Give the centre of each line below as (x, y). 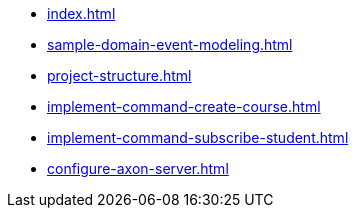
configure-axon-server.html (138, 168)
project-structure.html (119, 75)
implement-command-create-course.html (184, 106)
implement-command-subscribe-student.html (198, 137)
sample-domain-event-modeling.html (170, 44)
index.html (81, 13)
